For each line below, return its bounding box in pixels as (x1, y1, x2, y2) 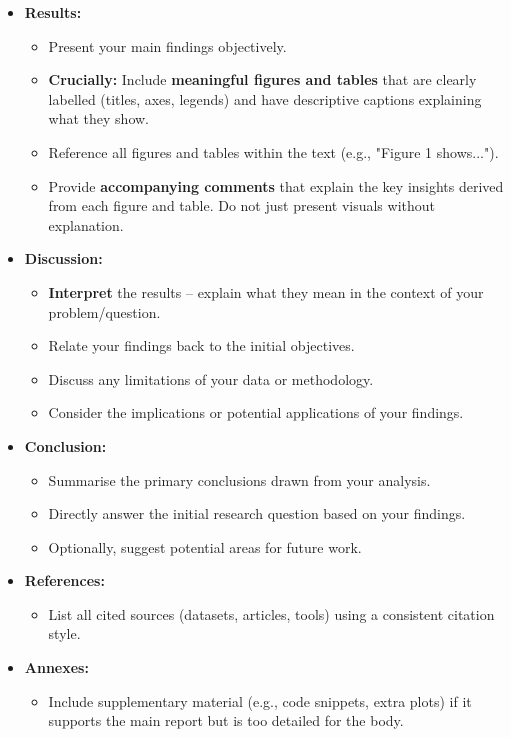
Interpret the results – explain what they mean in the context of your (48, 281, 484, 302)
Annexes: (24, 657, 89, 678)
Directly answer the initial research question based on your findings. (48, 503, 466, 524)
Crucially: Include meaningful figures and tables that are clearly (48, 69, 477, 90)
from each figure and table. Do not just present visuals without (48, 195, 436, 216)
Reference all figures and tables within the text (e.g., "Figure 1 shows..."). (48, 141, 499, 162)
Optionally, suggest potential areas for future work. (48, 536, 362, 557)
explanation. (48, 214, 124, 235)
